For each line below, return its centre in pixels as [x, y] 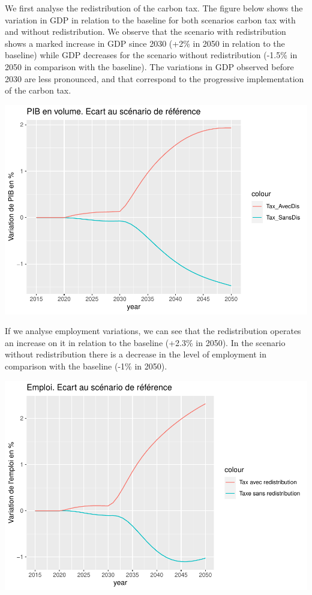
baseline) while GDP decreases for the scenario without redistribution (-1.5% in [151, 55]
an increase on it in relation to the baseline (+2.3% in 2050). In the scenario [145, 342]
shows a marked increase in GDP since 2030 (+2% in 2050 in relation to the [145, 43]
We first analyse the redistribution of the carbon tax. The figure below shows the [154, 8]
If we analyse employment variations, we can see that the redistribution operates [153, 331]
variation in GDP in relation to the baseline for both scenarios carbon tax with [150, 19]
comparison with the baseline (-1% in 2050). [86, 366]
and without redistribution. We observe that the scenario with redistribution [145, 31]
